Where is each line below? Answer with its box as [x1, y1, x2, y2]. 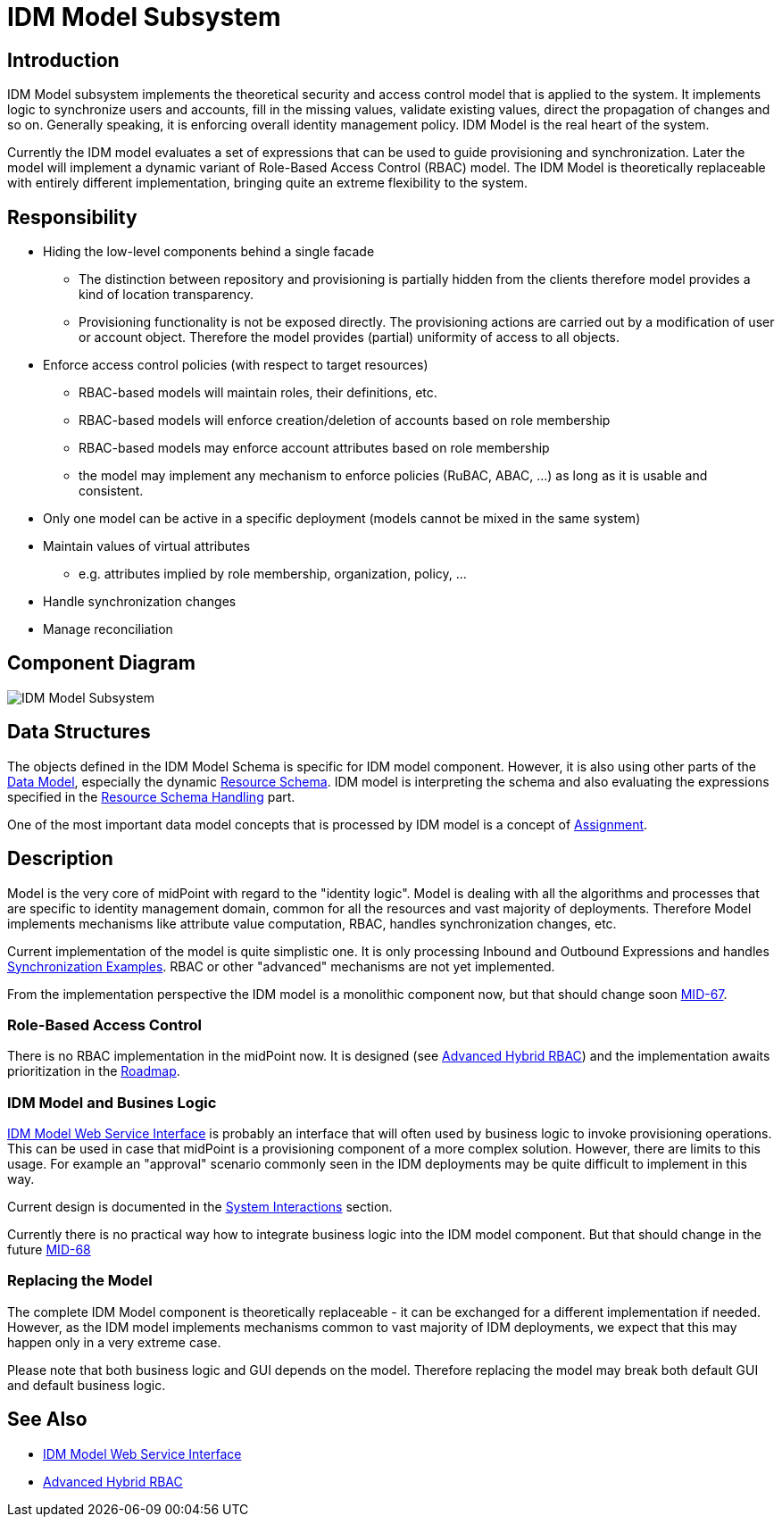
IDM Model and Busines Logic [7, 1093, 217, 1112]
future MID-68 [7, 1242, 91, 1258]
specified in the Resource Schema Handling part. [7, 788, 295, 804]
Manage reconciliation [43, 621, 173, 637]
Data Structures [7, 720, 151, 744]
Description [7, 847, 113, 870]
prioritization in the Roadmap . [7, 1063, 180, 1079]
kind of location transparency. [79, 287, 254, 303]
